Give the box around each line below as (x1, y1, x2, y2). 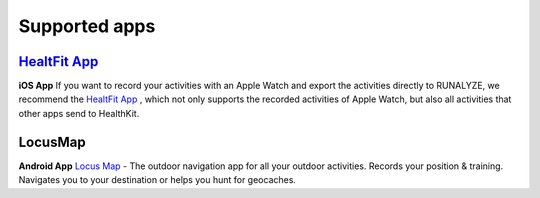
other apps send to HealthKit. (18, 107, 140, 119)
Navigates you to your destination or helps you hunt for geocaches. (18, 174, 297, 186)
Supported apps (18, 15, 156, 37)
